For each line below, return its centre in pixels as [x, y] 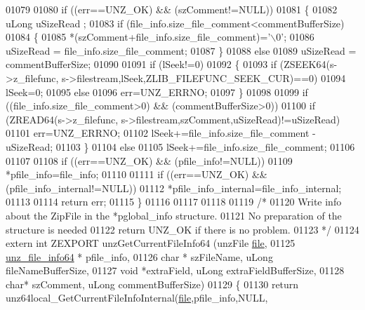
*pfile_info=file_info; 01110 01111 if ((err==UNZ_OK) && [137, 174]
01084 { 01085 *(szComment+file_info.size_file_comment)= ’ [138, 37]
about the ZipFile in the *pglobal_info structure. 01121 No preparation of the [174, 215]
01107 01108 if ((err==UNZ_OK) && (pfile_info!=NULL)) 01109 [149, 160]
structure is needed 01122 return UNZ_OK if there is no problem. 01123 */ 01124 [182, 229]
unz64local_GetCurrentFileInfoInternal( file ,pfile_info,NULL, [137, 298]
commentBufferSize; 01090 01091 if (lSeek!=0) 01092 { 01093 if [141, 64]
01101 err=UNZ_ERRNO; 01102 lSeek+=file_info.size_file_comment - [161, 133]
